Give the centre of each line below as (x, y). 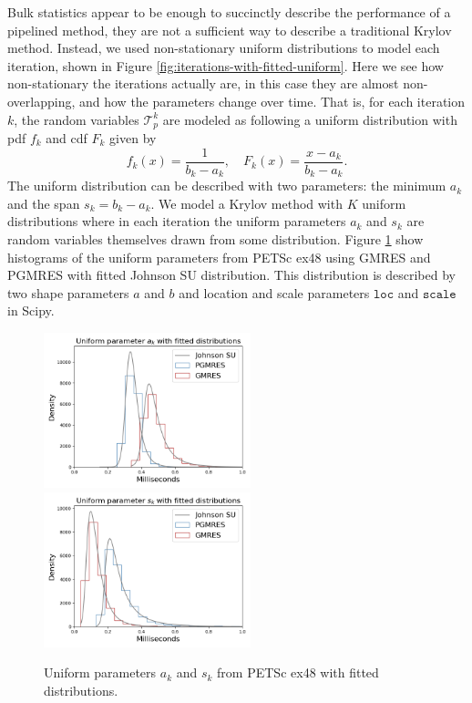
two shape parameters (68, 292)
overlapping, (41, 101)
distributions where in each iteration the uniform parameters (177, 221)
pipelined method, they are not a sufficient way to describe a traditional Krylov (230, 30)
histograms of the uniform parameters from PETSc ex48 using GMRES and (219, 257)
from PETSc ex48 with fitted (298, 672)
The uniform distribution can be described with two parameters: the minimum (227, 186)
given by (133, 138)
